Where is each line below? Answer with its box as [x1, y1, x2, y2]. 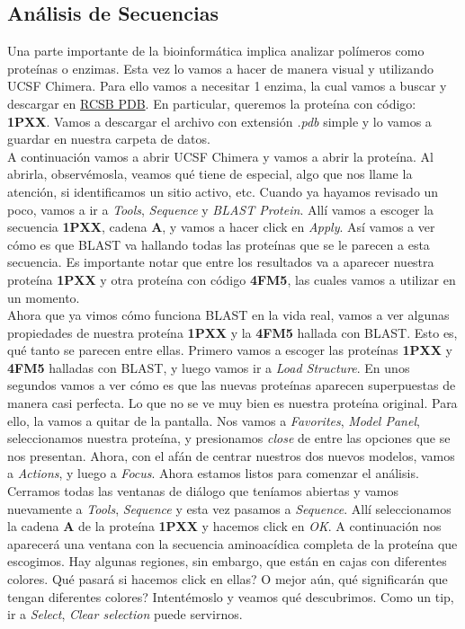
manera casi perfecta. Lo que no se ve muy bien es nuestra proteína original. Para [7, 394, 458, 412]
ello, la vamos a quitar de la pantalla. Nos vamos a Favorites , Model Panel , [7, 411, 420, 430]
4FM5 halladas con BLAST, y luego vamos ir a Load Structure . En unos [7, 358, 410, 377]
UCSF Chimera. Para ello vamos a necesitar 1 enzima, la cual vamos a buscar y [7, 76, 447, 95]
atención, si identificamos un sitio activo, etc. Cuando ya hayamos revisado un [7, 182, 439, 200]
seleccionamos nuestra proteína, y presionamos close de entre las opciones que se [7, 429, 451, 447]
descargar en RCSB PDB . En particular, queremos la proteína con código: [7, 93, 416, 112]
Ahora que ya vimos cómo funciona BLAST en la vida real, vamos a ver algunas [7, 306, 450, 324]
